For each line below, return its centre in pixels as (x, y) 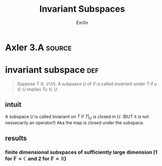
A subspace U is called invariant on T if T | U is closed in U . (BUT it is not (77, 117)
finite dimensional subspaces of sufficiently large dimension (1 (81, 152)
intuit (13, 105)
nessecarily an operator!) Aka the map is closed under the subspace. (75, 123)
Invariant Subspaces (82, 9)
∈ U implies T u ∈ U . (38, 89)
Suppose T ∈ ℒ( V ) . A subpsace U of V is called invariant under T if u (87, 84)
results (16, 138)
